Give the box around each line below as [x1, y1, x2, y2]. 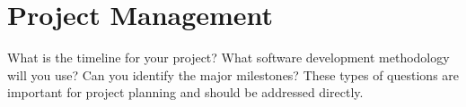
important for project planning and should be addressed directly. [7, 83, 364, 102]
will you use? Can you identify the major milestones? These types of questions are [7, 65, 460, 84]
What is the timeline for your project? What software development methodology [7, 48, 450, 67]
